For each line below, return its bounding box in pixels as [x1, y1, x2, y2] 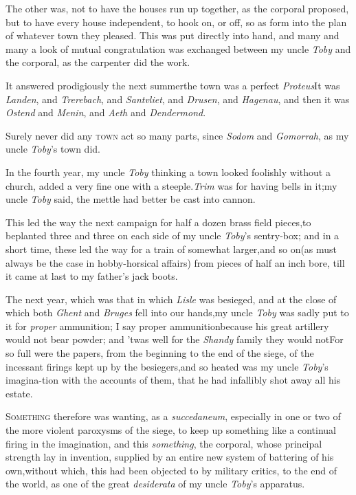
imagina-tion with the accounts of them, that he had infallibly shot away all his [5, 373, 341, 387]
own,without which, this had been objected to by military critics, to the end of [5, 463, 337, 477]
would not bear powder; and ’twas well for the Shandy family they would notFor [5, 332, 344, 346]
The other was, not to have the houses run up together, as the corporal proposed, [5, 1, 349, 15]
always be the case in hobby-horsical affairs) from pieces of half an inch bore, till [5, 255, 345, 269]
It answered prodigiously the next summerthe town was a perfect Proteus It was [5, 78, 340, 92]
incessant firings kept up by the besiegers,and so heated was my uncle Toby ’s [5, 359, 329, 373]
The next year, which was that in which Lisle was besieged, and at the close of [5, 291, 337, 306]
